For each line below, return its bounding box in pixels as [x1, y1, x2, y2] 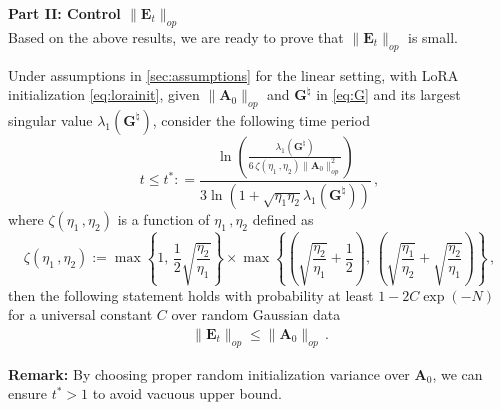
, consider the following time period [152, 109, 370, 130]
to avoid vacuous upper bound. [92, 383, 282, 404]
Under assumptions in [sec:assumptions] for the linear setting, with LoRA [8, 64, 459, 85]
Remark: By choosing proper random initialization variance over [8, 363, 410, 384]
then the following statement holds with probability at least [8, 284, 374, 305]
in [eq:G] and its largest [316, 84, 461, 105]
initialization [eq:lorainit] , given [8, 84, 200, 105]
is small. [408, 26, 458, 47]
